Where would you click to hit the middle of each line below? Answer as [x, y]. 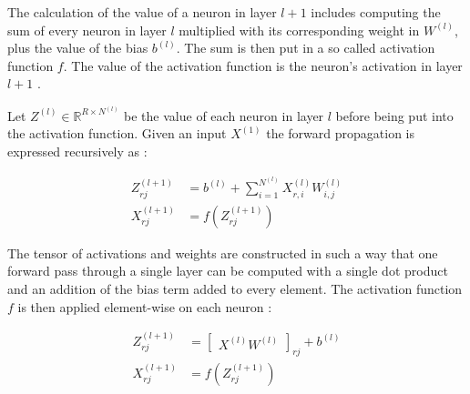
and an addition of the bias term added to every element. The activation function [235, 289]
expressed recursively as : [77, 151]
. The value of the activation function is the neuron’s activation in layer [263, 65]
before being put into [394, 115]
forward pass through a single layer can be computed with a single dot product [228, 271]
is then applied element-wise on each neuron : [145, 306]
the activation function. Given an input [117, 133]
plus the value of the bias [78, 48]
